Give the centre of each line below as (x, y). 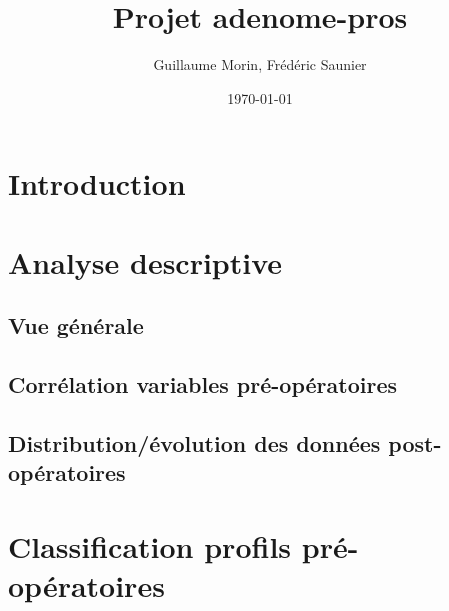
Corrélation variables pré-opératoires (202, 384)
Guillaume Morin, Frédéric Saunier (260, 64)
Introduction (97, 183)
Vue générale (76, 325)
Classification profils (150, 545)
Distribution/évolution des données (194, 442)
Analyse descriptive (145, 261)
